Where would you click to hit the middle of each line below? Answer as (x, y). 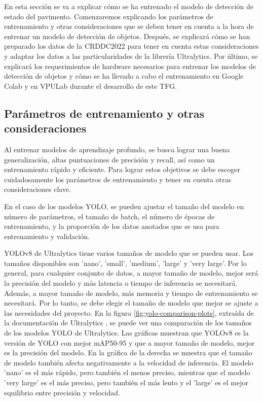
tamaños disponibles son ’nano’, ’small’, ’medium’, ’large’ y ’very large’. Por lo (125, 263)
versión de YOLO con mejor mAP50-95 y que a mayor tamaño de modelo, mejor (129, 342)
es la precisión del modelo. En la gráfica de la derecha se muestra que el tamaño (128, 353)
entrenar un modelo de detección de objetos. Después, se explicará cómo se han (127, 36)
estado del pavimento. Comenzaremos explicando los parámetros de (109, 16)
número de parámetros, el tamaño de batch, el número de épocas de (109, 216)
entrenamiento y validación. (47, 236)
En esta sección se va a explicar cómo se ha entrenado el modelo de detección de (129, 6)
